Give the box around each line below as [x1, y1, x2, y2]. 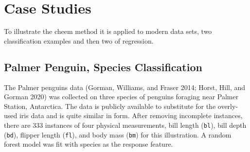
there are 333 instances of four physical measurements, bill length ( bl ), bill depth [4, 120, 247, 130]
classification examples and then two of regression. [4, 35, 154, 46]
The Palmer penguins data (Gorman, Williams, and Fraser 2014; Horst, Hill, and [4, 82, 246, 92]
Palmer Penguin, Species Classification [4, 59, 202, 74]
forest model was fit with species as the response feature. [4, 139, 173, 149]
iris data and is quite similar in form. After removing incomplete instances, [19, 110, 243, 121]
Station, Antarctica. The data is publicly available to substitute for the [4, 101, 216, 111]
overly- [217, 101, 238, 111]
